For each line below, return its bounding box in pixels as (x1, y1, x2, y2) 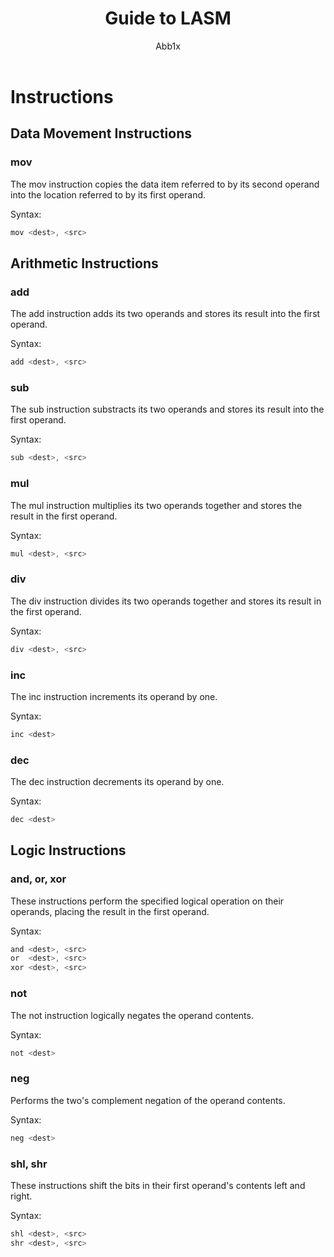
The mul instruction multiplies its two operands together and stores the (10, 499, 303, 511)
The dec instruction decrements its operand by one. (10, 776, 225, 788)
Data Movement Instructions (10, 125, 193, 142)
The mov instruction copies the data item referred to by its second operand (10, 178, 320, 190)
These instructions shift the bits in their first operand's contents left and (10, 1179, 306, 1191)
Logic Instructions (10, 842, 127, 859)
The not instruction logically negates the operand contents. (10, 1009, 254, 1021)
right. (10, 1190, 33, 1202)
